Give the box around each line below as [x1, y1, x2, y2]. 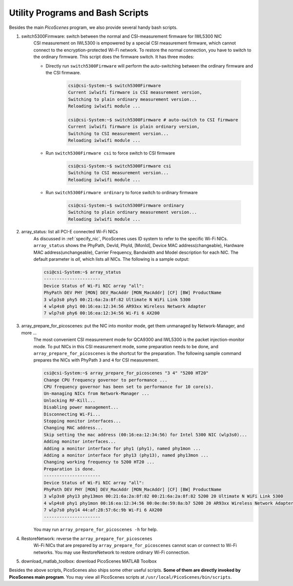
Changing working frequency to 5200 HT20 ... [43, 459, 155, 465]
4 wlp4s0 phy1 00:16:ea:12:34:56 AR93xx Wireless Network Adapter [43, 303, 206, 309]
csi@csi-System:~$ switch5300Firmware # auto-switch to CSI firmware [68, 117, 238, 122]
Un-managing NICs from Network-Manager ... [43, 391, 150, 396]
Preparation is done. [43, 466, 96, 472]
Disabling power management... [43, 405, 119, 410]
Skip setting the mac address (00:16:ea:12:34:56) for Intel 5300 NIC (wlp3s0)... [43, 432, 248, 437]
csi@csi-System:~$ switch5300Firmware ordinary [68, 203, 184, 208]
